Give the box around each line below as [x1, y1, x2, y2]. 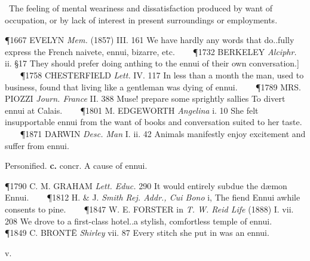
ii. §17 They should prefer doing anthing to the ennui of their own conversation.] [5, 57, 299, 69]
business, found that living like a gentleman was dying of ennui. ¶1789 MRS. [5, 80, 301, 93]
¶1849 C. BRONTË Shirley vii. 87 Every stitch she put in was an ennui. [5, 226, 269, 239]
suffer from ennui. [5, 139, 69, 151]
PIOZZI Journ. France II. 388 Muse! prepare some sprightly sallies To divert [5, 92, 286, 105]
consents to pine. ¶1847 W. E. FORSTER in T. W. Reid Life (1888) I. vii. [5, 202, 294, 215]
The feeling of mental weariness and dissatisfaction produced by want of [8, 2, 273, 14]
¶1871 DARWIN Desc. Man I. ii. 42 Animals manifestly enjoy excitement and [20, 127, 306, 139]
